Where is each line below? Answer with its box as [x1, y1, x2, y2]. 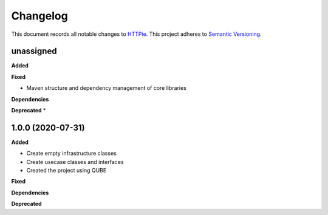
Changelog [11, 9, 68, 22]
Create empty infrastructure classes [26, 149, 117, 157]
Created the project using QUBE [26, 167, 107, 174]
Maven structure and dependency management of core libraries [26, 84, 186, 92]
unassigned [11, 46, 57, 56]
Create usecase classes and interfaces [26, 158, 124, 165]
